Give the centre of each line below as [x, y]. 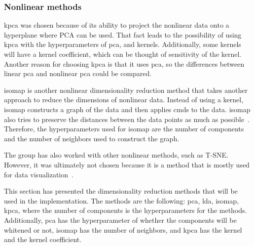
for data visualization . [39, 174]
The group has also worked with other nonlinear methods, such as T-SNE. [116, 155]
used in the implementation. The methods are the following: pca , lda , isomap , [121, 200]
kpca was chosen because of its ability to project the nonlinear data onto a [117, 25]
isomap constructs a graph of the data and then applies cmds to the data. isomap [127, 109]
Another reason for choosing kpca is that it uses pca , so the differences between [124, 63]
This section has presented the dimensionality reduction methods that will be [121, 191]
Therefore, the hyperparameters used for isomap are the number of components [124, 129]
